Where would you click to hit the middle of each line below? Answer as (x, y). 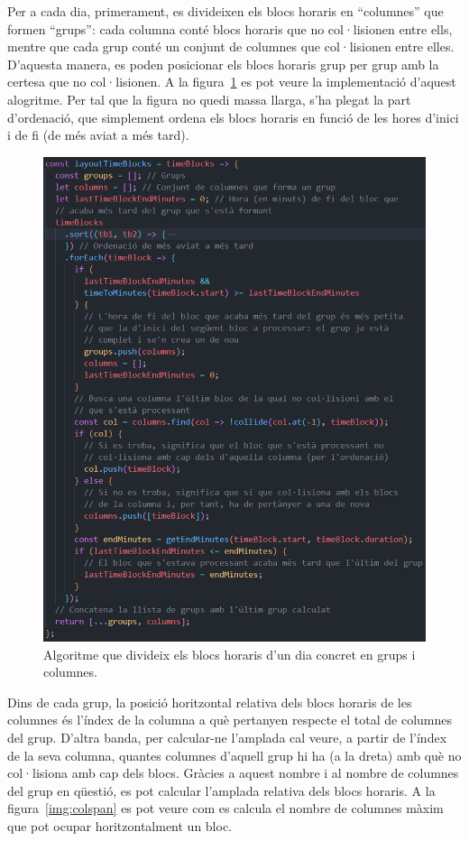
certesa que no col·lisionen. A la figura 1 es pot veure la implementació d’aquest (232, 82)
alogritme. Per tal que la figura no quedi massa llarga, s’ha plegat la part (209, 99)
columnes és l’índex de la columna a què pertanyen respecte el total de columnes (230, 720)
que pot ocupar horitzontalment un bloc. (120, 826)
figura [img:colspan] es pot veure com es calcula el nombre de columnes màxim (225, 808)
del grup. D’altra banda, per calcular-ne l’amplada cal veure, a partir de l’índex (227, 738)
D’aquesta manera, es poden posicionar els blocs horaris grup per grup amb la (223, 64)
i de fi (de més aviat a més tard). (98, 135)
